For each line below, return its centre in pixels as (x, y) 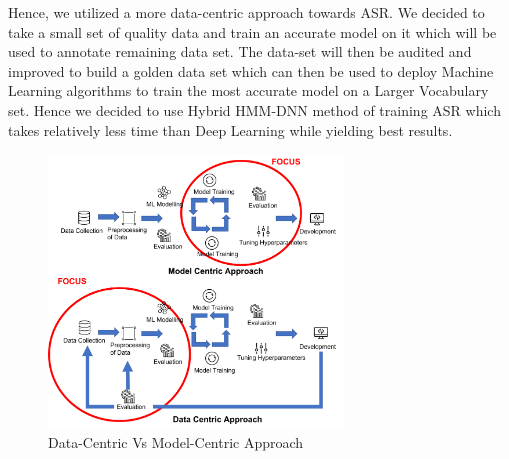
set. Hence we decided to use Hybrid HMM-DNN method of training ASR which (254, 109)
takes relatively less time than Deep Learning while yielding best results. (230, 129)
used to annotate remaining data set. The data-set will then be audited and (240, 51)
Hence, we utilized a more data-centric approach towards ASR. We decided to (246, 12)
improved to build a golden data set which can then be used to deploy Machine (251, 70)
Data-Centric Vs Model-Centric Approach (176, 442)
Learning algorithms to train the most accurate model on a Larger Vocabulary (248, 90)
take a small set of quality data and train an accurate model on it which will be (252, 31)
